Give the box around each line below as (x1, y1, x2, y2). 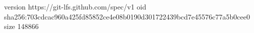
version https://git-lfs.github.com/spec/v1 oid (4, 1, 146, 11)
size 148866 (4, 21, 39, 31)
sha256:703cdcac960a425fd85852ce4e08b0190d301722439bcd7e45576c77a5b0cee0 (4, 11, 250, 21)
